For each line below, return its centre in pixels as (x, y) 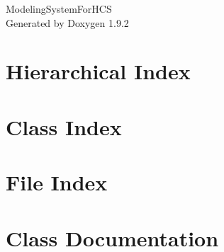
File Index (57, 182)
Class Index (64, 126)
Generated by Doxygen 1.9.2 (67, 22)
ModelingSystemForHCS (59, 8)
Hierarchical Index (98, 71)
